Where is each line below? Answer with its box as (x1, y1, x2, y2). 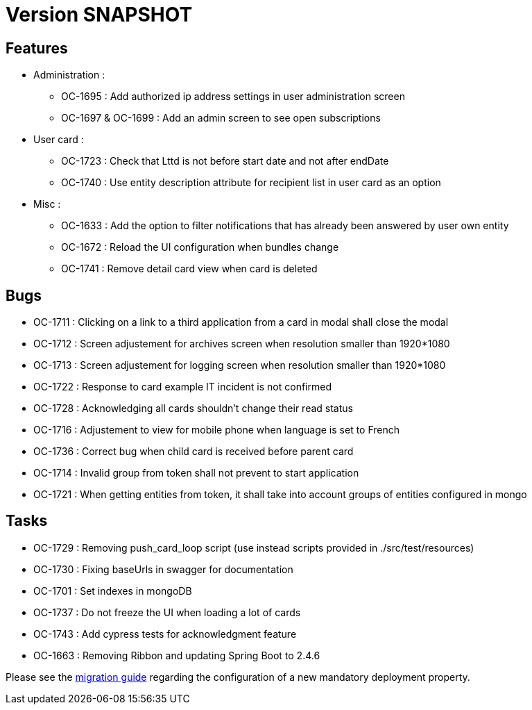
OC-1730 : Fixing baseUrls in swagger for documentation (33, 563, 293, 575)
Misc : (33, 198, 61, 210)
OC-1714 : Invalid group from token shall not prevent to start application (33, 467, 359, 479)
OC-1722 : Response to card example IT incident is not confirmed (33, 381, 332, 393)
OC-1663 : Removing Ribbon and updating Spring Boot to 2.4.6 (33, 649, 320, 661)
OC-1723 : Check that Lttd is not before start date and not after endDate (61, 155, 389, 167)
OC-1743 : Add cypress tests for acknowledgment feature (33, 627, 297, 640)
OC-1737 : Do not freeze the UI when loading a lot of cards (33, 606, 301, 618)
